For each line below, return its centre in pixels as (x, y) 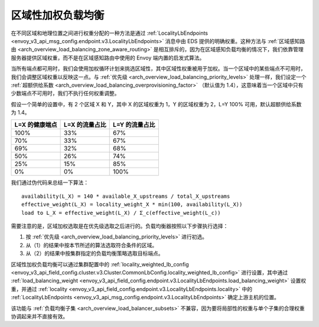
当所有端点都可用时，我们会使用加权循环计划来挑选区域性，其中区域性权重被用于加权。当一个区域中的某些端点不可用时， (158, 68)
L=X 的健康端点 (36, 125)
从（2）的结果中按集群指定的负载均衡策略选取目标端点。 (95, 253)
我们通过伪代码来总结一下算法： (50, 182)
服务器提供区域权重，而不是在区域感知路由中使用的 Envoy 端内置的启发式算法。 (108, 58)
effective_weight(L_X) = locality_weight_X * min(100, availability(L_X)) (132, 205)
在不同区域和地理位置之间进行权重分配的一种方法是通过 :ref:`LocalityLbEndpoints (109, 33)
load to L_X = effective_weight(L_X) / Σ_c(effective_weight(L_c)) (121, 213)
